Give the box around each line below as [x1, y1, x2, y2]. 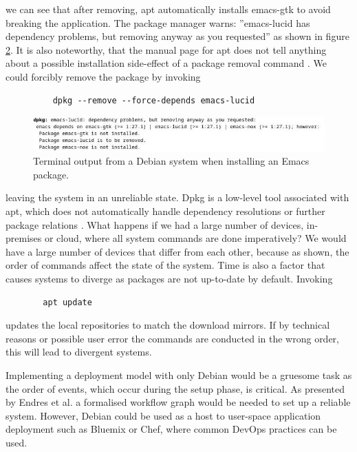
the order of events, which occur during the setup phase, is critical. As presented [6, 381, 345, 395]
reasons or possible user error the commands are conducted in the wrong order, [6, 331, 339, 345]
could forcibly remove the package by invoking [6, 69, 201, 83]
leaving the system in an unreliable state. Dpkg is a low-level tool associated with [6, 190, 349, 205]
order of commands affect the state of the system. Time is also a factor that [6, 258, 325, 272]
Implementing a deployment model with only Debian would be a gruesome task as [6, 367, 352, 382]
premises [6, 231, 42, 245]
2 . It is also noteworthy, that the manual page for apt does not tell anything [6, 42, 327, 56]
